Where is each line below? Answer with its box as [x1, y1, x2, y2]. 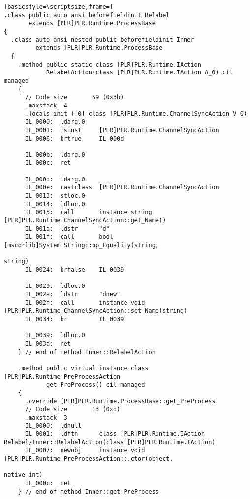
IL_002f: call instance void [25, 299, 145, 306]
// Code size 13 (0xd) [25, 406, 121, 413]
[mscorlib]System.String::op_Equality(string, [4, 242, 159, 249]
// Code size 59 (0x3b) [25, 94, 124, 101]
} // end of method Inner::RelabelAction [18, 348, 156, 356]
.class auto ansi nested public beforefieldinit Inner [11, 36, 194, 43]
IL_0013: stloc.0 [25, 192, 85, 200]
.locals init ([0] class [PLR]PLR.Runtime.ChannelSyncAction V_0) [25, 110, 247, 117]
